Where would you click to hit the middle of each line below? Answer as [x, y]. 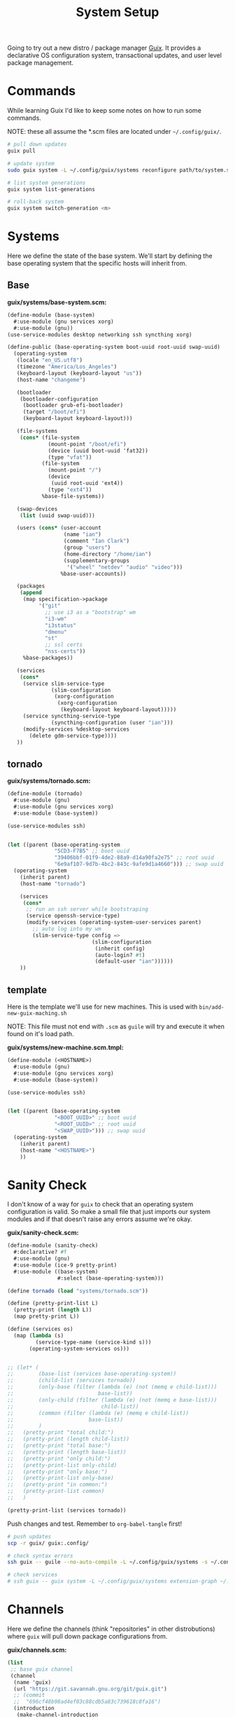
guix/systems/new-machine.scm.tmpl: [65, 1047]
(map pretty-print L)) [47, 1317]
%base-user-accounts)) [94, 574]
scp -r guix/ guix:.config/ [48, 1543]
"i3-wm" [56, 619]
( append [31, 593]
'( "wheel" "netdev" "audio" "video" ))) [125, 567]
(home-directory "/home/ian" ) [107, 554]
